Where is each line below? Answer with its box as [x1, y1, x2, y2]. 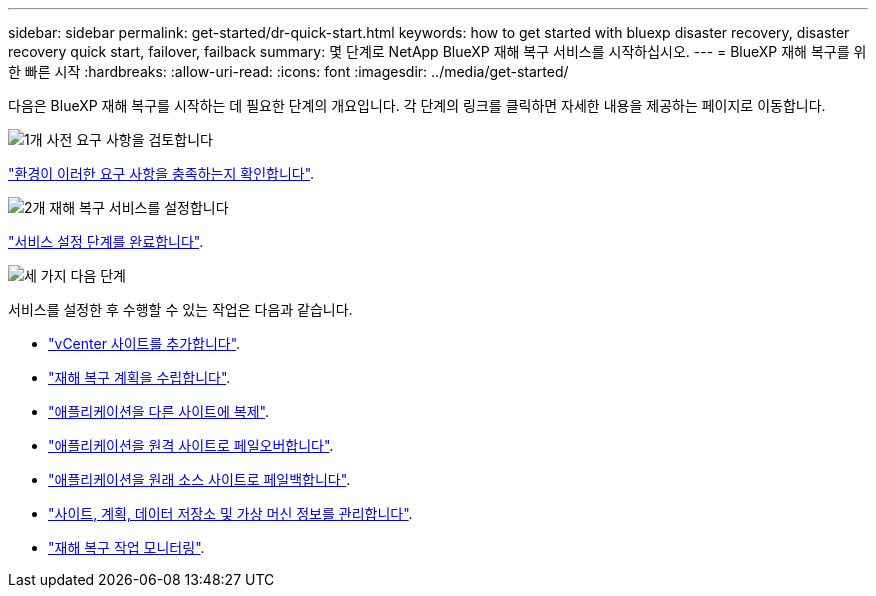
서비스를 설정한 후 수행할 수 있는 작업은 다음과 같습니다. [8, 301, 353, 318]
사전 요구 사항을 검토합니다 [46, 131, 213, 148]
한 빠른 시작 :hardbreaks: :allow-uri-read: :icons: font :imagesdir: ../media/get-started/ [8, 63, 569, 80]
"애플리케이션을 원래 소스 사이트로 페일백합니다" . [48, 471, 351, 488]
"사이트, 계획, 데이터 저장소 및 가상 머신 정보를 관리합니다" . [48, 505, 413, 522]
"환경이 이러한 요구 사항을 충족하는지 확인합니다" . [8, 165, 315, 182]
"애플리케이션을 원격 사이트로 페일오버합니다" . [48, 437, 334, 454]
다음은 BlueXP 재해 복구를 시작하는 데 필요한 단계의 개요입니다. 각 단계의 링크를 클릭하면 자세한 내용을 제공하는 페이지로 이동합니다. [8, 97, 826, 114]
